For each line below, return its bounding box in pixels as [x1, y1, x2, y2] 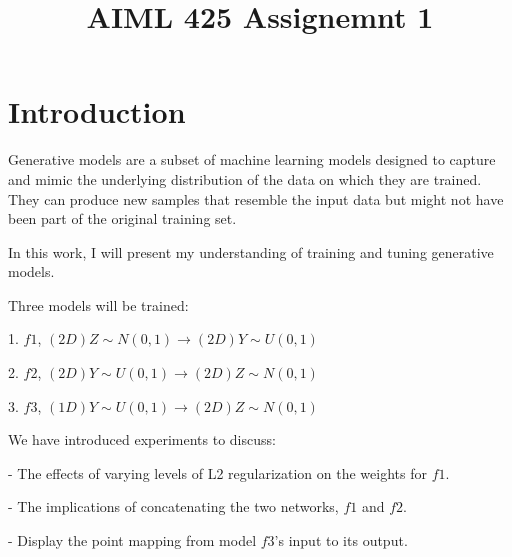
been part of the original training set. [8, 208, 237, 229]
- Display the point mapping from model [8, 530, 257, 551]
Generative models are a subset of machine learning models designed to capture [8, 149, 496, 170]
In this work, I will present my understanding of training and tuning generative [8, 241, 494, 262]
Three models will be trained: [8, 294, 189, 315]
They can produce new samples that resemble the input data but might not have [8, 188, 504, 209]
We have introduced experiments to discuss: [8, 429, 276, 450]
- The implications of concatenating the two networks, [8, 496, 339, 517]
